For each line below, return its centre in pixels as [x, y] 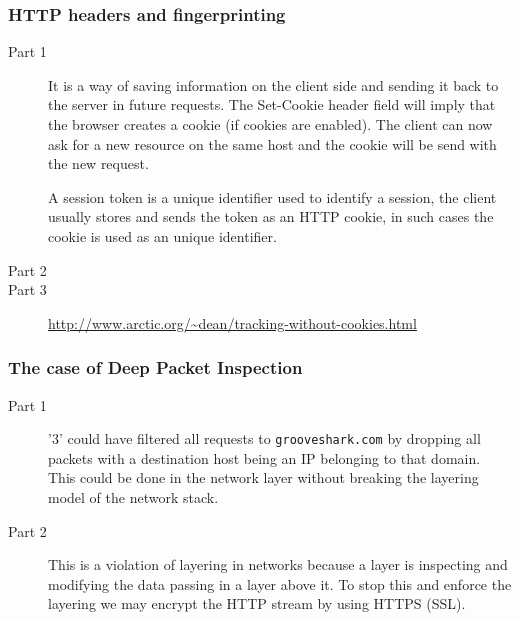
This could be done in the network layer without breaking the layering [263, 477]
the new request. [98, 163]
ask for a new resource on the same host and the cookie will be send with [272, 143]
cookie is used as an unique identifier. [162, 235]
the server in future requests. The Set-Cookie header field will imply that [272, 104]
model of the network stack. [133, 497]
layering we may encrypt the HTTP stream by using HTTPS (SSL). [257, 603]
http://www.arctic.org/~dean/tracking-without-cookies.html [232, 322]
